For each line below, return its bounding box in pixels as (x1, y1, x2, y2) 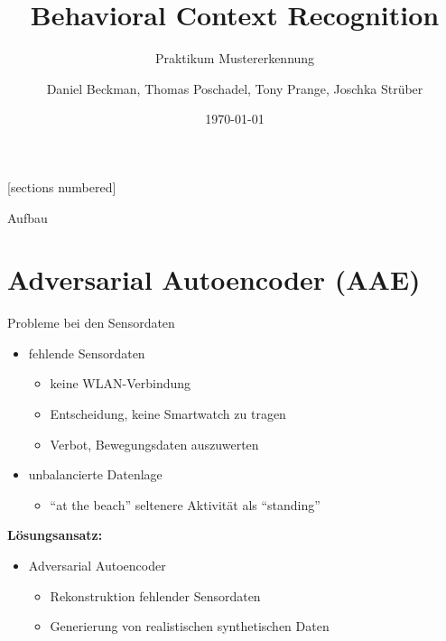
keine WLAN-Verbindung (50, 374, 191, 393)
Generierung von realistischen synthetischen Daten (50, 617, 330, 636)
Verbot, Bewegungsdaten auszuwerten (50, 434, 259, 453)
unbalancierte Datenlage (28, 465, 163, 484)
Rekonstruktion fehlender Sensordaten (50, 586, 261, 605)
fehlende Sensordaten (28, 343, 145, 362)
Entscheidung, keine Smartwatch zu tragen (50, 404, 286, 423)
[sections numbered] (7, 177, 116, 196)
